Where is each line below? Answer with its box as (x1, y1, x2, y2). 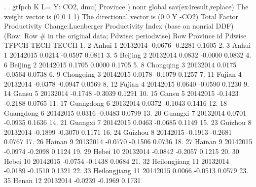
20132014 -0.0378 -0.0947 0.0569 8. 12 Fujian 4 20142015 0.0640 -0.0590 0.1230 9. (4, 78, 249, 89)
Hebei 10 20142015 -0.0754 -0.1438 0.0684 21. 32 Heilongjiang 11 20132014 (4, 156, 229, 166)
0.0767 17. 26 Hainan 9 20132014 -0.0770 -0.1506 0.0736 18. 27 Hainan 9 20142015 (4, 136, 253, 147)
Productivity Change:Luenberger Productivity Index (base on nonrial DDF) (4, 21, 234, 31)
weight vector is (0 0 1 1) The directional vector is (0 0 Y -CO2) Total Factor (4, 11, 238, 21)
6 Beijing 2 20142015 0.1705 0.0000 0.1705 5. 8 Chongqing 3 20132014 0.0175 (4, 59, 237, 69)
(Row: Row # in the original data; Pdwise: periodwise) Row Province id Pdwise (4, 30, 247, 40)
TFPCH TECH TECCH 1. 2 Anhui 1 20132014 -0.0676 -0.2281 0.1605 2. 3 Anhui (4, 40, 251, 50)
